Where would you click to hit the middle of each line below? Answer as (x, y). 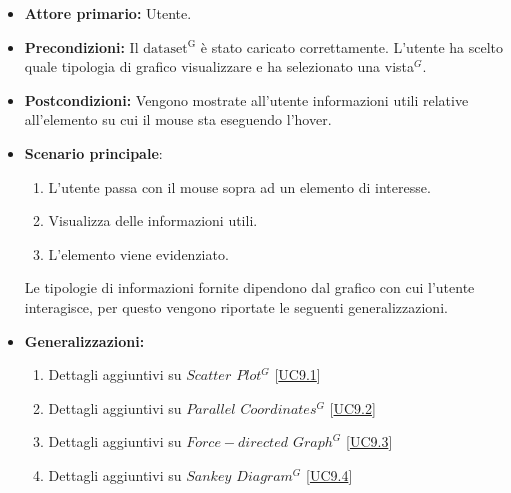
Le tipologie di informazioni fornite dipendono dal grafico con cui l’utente (249, 287)
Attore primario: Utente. (108, 13)
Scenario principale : (93, 152)
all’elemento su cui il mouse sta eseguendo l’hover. (178, 119)
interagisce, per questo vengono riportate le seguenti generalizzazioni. (236, 306)
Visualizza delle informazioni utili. (153, 220)
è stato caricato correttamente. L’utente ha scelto (352, 46)
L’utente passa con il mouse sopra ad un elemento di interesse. (239, 186)
